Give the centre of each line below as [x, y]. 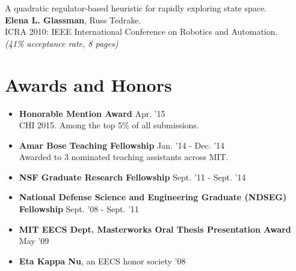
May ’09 [34, 241]
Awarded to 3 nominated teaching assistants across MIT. [124, 157]
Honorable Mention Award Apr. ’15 [92, 113]
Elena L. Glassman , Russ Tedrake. [73, 19]
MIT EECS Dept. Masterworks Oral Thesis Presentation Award [155, 229]
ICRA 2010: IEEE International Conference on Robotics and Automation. [141, 31]
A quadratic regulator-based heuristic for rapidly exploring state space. [136, 8]
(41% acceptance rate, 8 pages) [62, 43]
